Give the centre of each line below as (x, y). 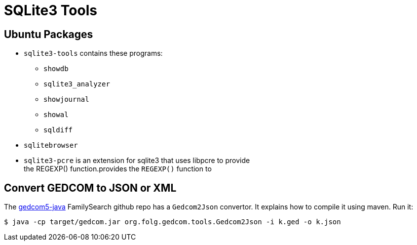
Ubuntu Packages (49, 34)
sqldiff (58, 130)
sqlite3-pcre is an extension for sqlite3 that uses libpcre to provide (137, 161)
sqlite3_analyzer (77, 84)
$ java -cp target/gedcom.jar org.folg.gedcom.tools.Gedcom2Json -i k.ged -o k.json (172, 222)
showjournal (66, 100)
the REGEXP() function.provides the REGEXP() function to (118, 169)
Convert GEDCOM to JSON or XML (90, 188)
